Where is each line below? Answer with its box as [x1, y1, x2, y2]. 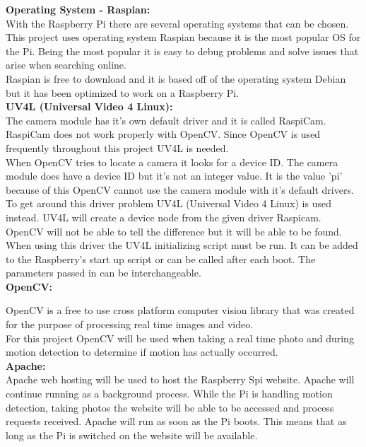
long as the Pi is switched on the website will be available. [6, 427, 258, 442]
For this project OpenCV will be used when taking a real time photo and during [6, 330, 354, 345]
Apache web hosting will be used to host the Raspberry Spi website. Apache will [6, 372, 355, 387]
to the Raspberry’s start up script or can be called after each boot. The [6, 251, 316, 266]
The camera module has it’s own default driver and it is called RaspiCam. [6, 112, 326, 127]
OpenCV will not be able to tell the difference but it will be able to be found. [6, 223, 342, 238]
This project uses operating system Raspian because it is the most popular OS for [6, 30, 361, 45]
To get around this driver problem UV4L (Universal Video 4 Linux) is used [6, 196, 331, 211]
